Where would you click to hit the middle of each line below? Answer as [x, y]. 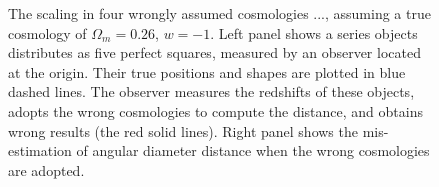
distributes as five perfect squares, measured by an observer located [214, 52]
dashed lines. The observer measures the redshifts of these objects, [211, 91]
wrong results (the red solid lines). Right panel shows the [183, 130]
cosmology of [47, 32]
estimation [40, 150]
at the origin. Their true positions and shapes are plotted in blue [207, 71]
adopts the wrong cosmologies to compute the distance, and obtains [215, 110]
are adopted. [46, 169]
